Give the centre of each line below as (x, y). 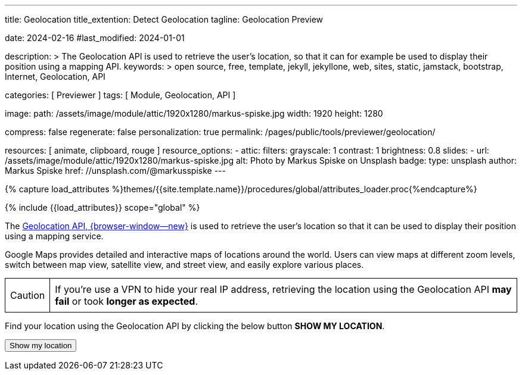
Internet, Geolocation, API (55, 76)
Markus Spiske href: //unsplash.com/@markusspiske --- (115, 171)
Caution (28, 295)
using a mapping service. (54, 236)
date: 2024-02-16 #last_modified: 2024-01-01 (95, 38)
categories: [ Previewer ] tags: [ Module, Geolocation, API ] (120, 95)
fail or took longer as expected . (127, 301)
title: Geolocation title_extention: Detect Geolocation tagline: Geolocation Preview (164, 19)
